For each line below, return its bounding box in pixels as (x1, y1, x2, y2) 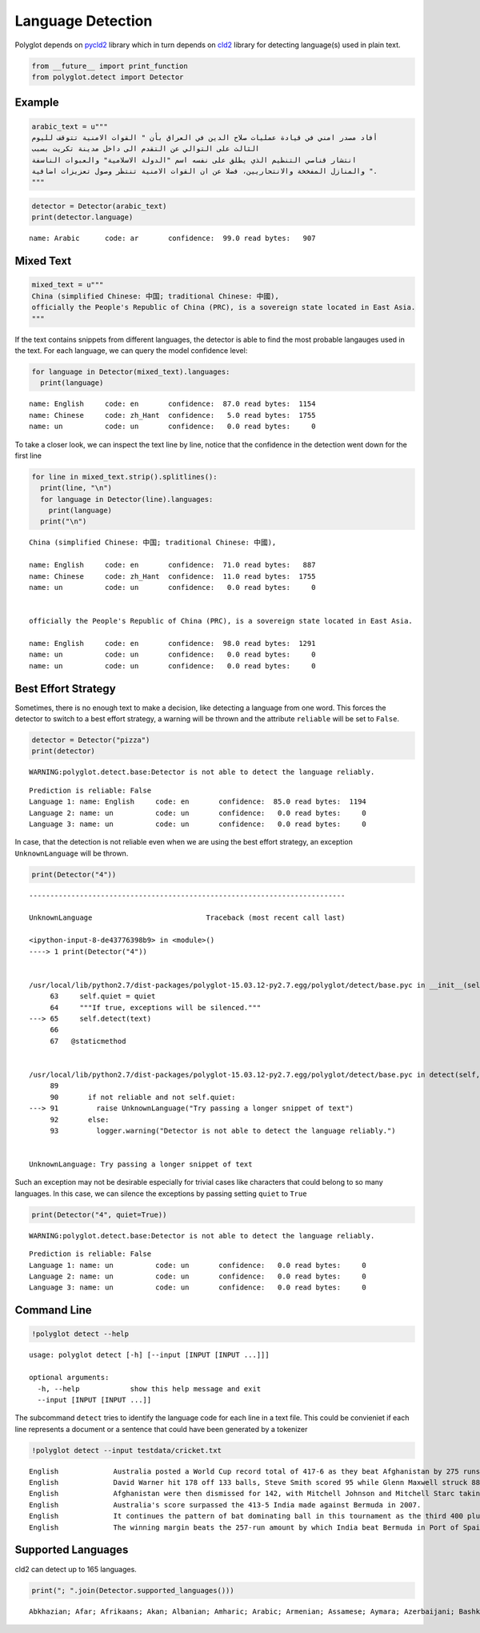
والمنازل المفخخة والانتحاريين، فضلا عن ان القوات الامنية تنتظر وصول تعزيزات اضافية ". (31, 167, 378, 176)
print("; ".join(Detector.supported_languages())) (31, 1586, 235, 1595)
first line (14, 451, 42, 460)
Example (14, 96, 59, 110)
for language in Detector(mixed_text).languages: (31, 367, 230, 376)
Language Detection (14, 12, 153, 30)
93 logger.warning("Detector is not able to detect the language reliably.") (50, 1125, 396, 1135)
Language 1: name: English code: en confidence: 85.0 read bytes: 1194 (29, 797, 367, 806)
